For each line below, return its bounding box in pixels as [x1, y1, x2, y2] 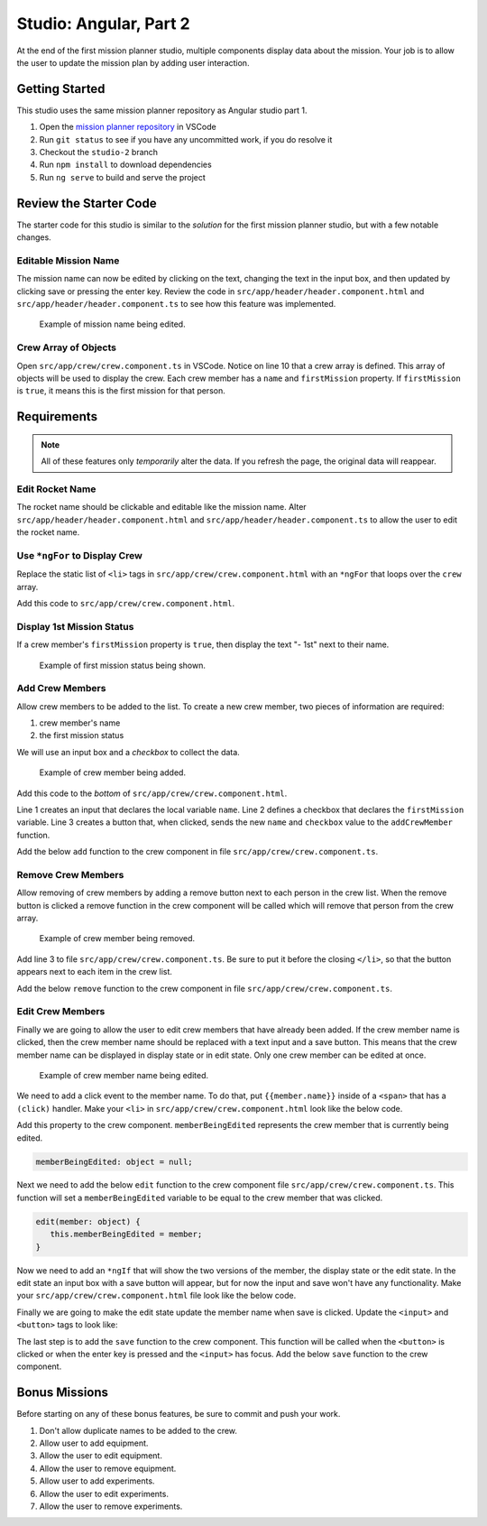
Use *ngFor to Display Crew [16, 549, 143, 561]
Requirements [16, 409, 98, 424]
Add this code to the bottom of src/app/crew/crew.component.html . [16, 788, 288, 799]
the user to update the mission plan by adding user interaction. [16, 57, 250, 68]
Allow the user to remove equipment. [39, 1463, 177, 1474]
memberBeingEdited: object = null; [35, 1156, 193, 1167]
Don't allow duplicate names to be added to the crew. [39, 1425, 238, 1436]
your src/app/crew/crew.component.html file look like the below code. [16, 1290, 297, 1301]
